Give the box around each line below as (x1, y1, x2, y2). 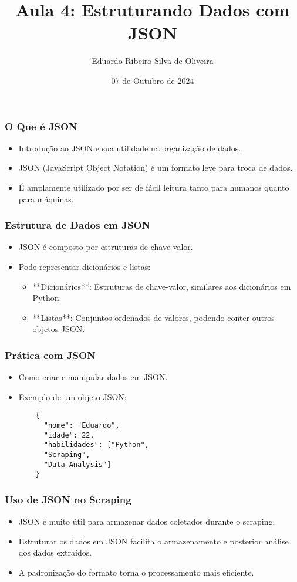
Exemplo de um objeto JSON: (18, 390, 127, 402)
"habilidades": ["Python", (43, 441, 149, 449)
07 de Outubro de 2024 (111, 74, 194, 86)
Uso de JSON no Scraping (5, 492, 131, 506)
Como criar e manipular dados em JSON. (18, 371, 168, 383)
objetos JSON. (32, 323, 85, 335)
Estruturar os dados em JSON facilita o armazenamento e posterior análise (18, 534, 289, 547)
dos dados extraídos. (18, 546, 92, 559)
